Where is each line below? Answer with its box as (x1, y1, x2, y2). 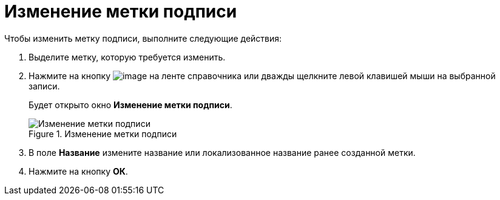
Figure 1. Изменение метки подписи (29, 128, 177, 139)
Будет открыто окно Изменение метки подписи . (29, 99, 232, 110)
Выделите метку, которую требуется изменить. (29, 51, 226, 62)
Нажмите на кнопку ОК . (29, 166, 128, 176)
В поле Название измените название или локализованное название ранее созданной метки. (29, 147, 416, 158)
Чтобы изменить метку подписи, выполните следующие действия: (4, 33, 282, 44)
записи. (29, 80, 60, 91)
